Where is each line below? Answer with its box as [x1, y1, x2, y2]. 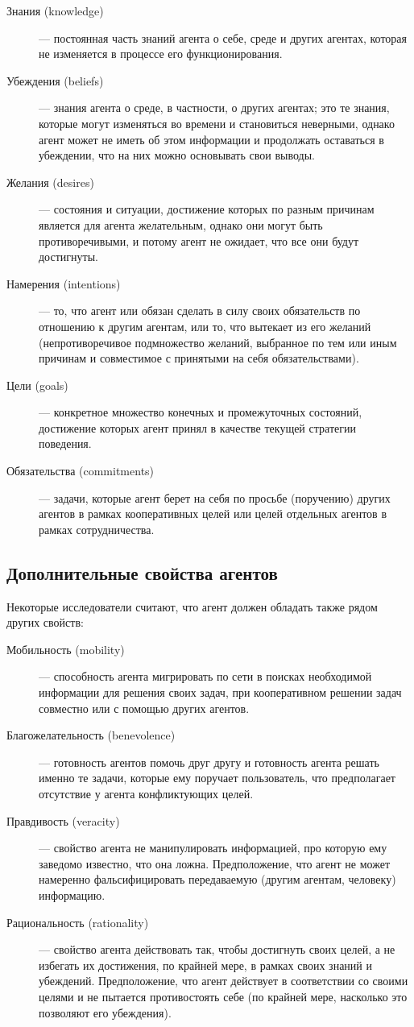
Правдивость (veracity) [6, 812, 120, 829]
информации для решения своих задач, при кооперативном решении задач [39, 684, 402, 701]
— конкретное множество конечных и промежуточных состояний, [39, 404, 362, 420]
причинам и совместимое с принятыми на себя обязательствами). [39, 350, 359, 366]
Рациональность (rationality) [6, 913, 149, 930]
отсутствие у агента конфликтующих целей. [39, 785, 254, 801]
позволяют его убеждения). [39, 1004, 172, 1021]
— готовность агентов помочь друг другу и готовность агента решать [39, 753, 379, 770]
